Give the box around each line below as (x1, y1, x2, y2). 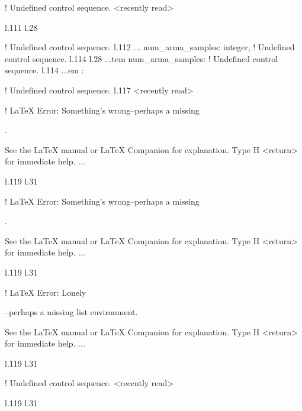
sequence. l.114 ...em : (5, 64, 84, 76)
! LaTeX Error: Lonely (5, 286, 86, 298)
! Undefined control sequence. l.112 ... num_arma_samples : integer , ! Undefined (5, 41, 295, 53)
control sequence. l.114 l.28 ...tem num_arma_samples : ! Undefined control (5, 52, 278, 64)
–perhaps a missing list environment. (5, 306, 138, 318)
